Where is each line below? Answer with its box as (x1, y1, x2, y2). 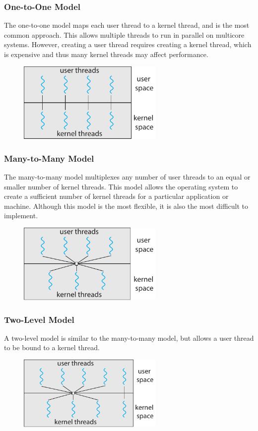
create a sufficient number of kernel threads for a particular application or (4, 191, 229, 201)
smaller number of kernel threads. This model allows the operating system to (4, 181, 238, 191)
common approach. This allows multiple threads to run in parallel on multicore (4, 29, 245, 40)
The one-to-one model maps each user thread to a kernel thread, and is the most (4, 20, 250, 30)
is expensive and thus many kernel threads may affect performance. (4, 49, 208, 59)
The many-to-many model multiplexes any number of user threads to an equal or (4, 172, 251, 182)
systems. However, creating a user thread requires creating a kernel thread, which (4, 39, 252, 50)
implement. (4, 210, 38, 221)
